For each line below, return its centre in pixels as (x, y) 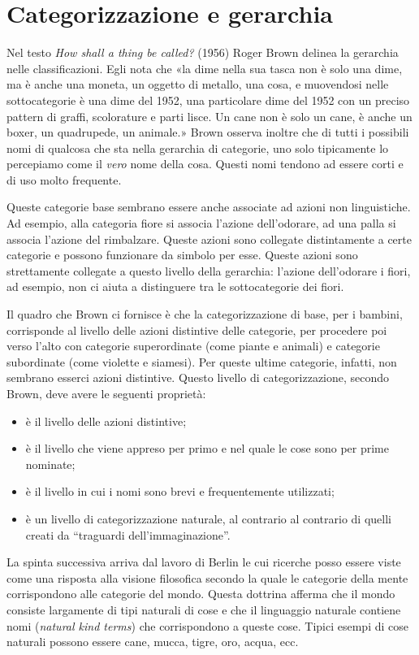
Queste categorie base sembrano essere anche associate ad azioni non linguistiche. (209, 207)
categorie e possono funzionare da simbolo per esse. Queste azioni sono (182, 255)
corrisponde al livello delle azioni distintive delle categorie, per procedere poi (197, 330)
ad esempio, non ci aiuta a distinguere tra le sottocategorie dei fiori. (175, 286)
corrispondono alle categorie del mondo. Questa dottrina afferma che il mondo (201, 594)
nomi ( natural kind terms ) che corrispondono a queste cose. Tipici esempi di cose (207, 625)
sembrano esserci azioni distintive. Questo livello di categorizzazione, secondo (198, 377)
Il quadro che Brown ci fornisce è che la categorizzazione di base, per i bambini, (205, 314)
